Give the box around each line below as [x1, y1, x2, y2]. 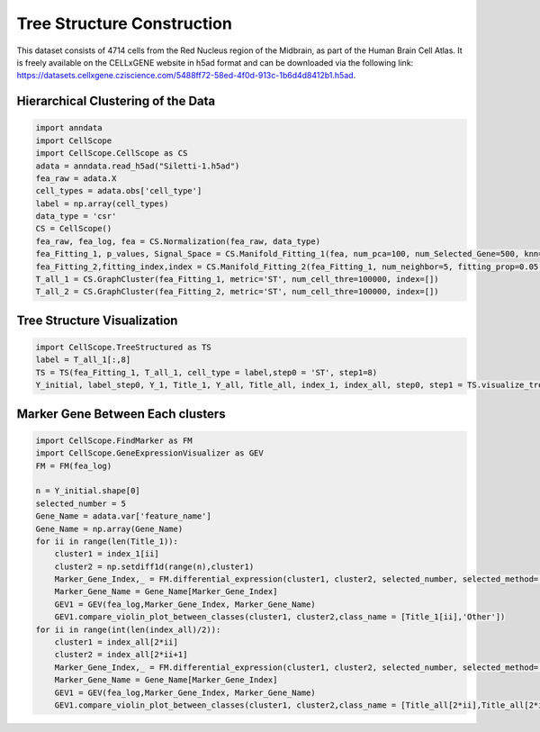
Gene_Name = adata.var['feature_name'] [35, 511, 211, 521]
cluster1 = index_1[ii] [54, 549, 159, 559]
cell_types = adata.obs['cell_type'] [35, 185, 202, 196]
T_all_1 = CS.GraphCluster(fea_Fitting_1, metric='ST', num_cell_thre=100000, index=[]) [35, 275, 440, 285]
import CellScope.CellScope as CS [35, 149, 188, 158]
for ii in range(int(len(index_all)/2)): [35, 624, 221, 635]
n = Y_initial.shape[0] [35, 486, 141, 496]
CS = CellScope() [35, 223, 112, 234]
